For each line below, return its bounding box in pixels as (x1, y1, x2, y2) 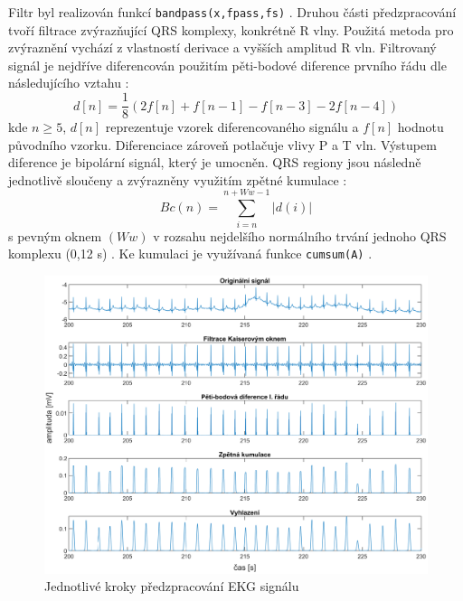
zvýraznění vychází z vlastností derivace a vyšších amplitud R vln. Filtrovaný (8, 38, 437, 57)
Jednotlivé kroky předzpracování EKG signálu (44, 577, 299, 596)
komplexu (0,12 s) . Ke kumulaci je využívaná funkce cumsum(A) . (8, 244, 373, 263)
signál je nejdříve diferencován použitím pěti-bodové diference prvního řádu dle (8, 55, 447, 74)
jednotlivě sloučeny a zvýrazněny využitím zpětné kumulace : (8, 170, 347, 189)
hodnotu (397, 117, 444, 136)
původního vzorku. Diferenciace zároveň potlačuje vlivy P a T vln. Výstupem (8, 135, 437, 154)
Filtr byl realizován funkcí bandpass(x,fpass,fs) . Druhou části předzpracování (8, 3, 457, 21)
